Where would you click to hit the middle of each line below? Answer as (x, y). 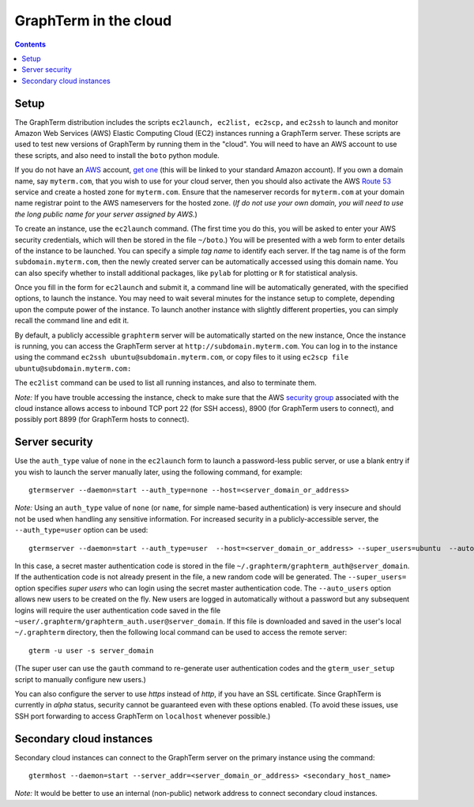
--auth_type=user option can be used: (81, 530)
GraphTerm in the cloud (93, 21)
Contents (30, 44)
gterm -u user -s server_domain (91, 651)
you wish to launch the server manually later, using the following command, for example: (159, 472)
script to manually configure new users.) (80, 679)
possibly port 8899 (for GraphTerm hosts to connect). (102, 420)
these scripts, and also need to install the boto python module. (117, 155)
